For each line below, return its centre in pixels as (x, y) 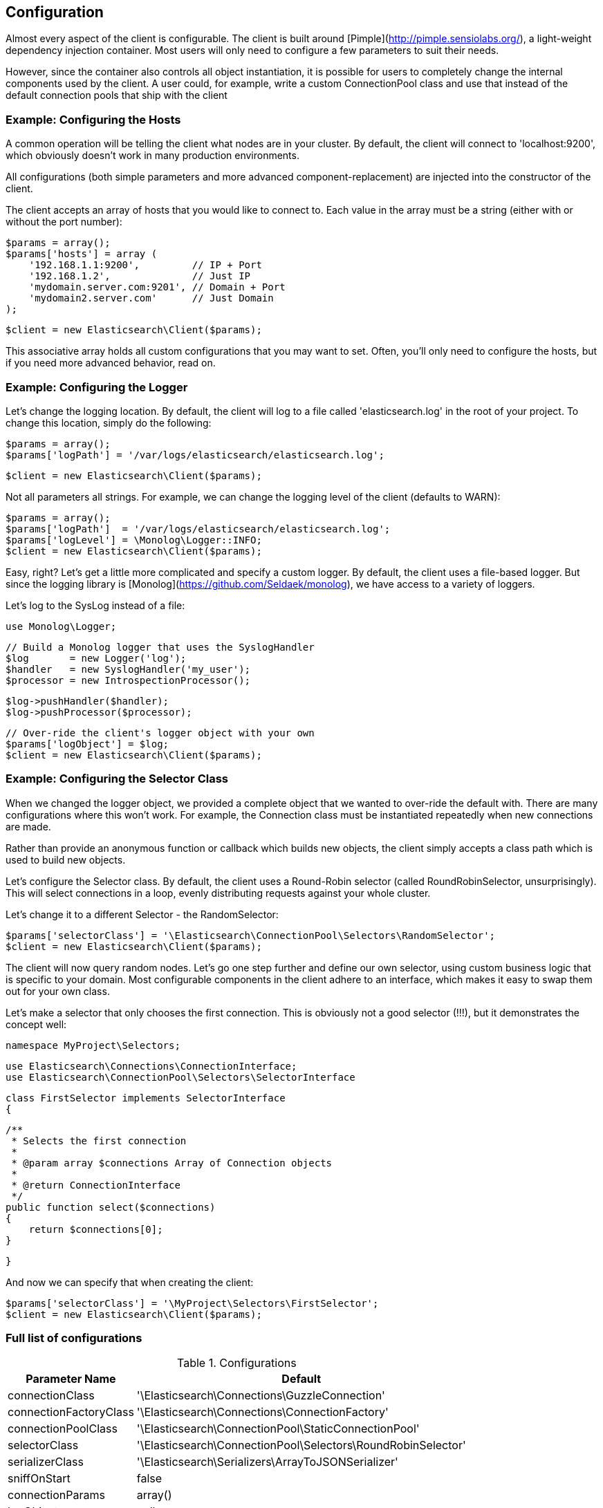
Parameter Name (71, 1379)
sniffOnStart (39, 1479)
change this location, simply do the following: (109, 422)
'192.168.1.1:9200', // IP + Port (145, 265)
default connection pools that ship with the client (117, 95)
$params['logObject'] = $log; (87, 744)
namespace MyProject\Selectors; (93, 1045)
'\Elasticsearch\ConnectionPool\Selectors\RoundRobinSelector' (301, 1445)
